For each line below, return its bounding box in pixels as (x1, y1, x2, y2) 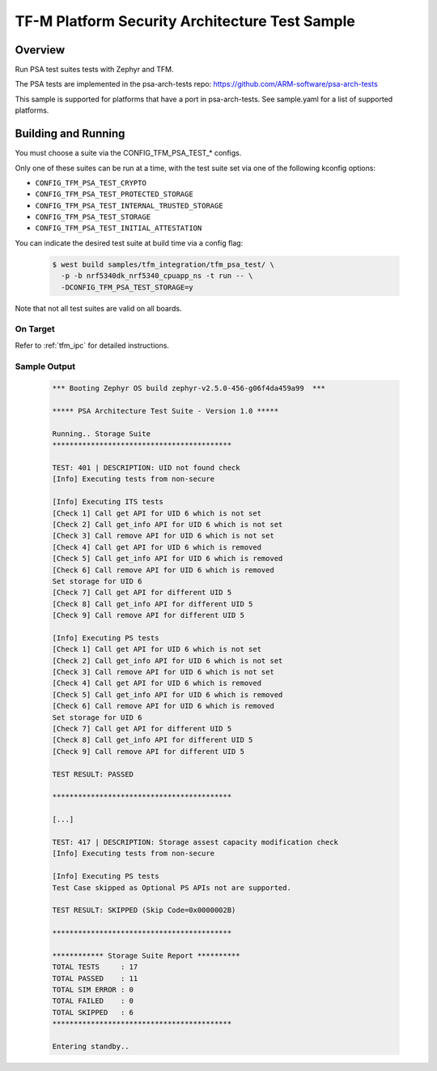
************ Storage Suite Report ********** (52, 951, 240, 960)
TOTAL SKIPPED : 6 (52, 1008, 134, 1017)
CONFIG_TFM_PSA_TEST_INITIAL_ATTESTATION (35, 224, 202, 233)
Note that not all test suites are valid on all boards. (15, 303, 182, 313)
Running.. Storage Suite (52, 429, 151, 438)
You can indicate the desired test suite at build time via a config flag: (15, 238, 244, 247)
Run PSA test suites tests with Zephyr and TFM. (15, 65, 174, 75)
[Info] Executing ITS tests (52, 497, 163, 507)
